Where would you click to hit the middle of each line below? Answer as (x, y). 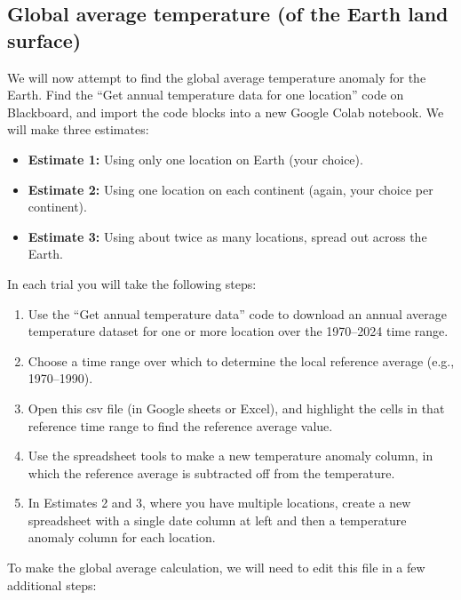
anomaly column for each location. (122, 537)
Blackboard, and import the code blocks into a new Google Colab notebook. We (226, 112)
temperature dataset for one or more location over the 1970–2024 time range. (238, 331)
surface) (44, 40)
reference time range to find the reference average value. (180, 425)
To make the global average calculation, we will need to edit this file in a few (216, 568)
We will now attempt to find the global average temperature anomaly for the (217, 77)
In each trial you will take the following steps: (132, 283)
